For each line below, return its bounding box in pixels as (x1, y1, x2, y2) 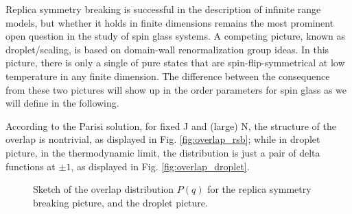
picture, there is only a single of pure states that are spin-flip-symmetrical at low (5, 55, 345, 70)
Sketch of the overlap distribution (33, 182, 174, 196)
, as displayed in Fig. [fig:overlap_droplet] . (71, 159, 250, 173)
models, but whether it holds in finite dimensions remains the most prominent (5, 15, 334, 29)
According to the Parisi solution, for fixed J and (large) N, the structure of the (5, 118, 336, 133)
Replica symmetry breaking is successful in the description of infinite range (5, 2, 321, 16)
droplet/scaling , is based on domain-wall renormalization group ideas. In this (5, 42, 329, 56)
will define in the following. (5, 96, 119, 110)
